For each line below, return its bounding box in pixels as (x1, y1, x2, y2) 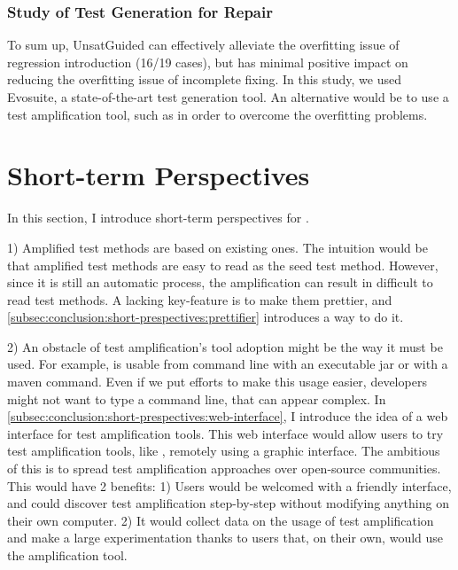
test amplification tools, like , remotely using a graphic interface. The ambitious (7, 441, 440, 460)
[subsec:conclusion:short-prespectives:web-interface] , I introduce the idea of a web (7, 407, 448, 426)
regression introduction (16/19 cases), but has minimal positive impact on (7, 52, 408, 71)
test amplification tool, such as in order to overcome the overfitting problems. (7, 105, 428, 123)
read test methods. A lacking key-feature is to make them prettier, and (7, 290, 392, 308)
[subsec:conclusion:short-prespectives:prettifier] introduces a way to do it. (7, 308, 404, 326)
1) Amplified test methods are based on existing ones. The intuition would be (7, 238, 428, 256)
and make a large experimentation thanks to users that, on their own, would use (7, 528, 444, 547)
